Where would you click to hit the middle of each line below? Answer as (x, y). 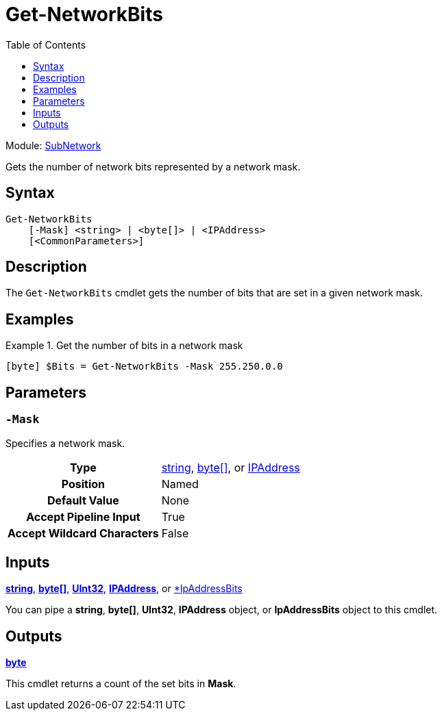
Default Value (83, 500)
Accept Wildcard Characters (83, 533)
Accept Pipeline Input (83, 516)
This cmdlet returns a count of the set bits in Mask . (121, 684)
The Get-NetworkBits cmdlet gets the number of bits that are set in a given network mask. (214, 293)
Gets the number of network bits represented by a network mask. (153, 166)
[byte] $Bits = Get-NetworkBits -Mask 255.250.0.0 (144, 367)
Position (83, 484)
